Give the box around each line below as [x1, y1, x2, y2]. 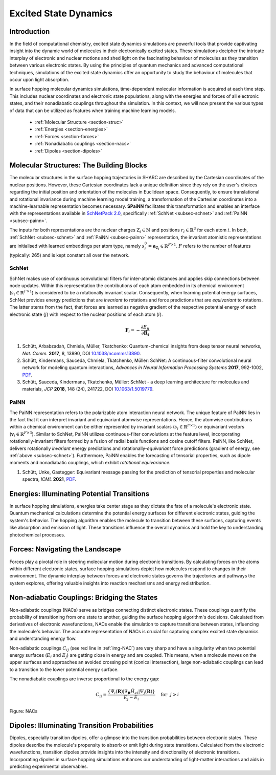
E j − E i [123, 695, 139, 701]
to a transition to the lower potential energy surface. [9, 666, 119, 673]
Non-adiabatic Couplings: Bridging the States [9, 593, 158, 602]
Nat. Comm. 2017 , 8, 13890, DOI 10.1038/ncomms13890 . [22, 350, 141, 356]
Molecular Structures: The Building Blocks [9, 161, 147, 170]
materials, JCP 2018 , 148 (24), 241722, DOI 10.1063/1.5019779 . [22, 386, 154, 392]
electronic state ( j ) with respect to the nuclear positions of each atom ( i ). [9, 311, 163, 317]
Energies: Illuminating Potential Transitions [9, 489, 150, 498]
